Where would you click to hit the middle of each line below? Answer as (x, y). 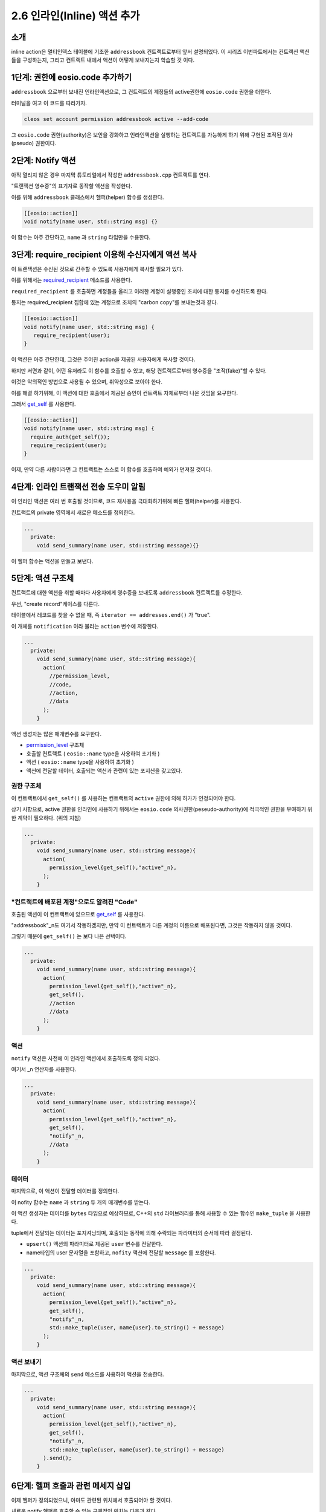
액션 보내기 (26, 1362)
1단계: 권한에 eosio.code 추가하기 (72, 78)
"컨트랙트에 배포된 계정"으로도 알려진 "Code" (75, 902)
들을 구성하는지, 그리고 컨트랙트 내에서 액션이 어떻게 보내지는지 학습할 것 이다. (103, 60)
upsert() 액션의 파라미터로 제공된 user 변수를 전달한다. (94, 1244)
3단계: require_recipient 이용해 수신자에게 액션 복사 (104, 254)
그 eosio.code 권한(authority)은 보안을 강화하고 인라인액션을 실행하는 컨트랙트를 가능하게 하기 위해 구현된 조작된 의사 (152, 135)
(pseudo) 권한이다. (34, 143)
